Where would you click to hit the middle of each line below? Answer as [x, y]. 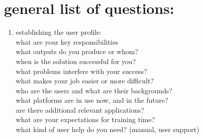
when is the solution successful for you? [76, 61]
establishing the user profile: [59, 32]
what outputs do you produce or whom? [77, 51]
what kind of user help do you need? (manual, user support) [107, 129]
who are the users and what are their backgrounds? [94, 90]
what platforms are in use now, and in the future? [92, 100]
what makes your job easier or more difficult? [85, 81]
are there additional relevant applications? [80, 109]
